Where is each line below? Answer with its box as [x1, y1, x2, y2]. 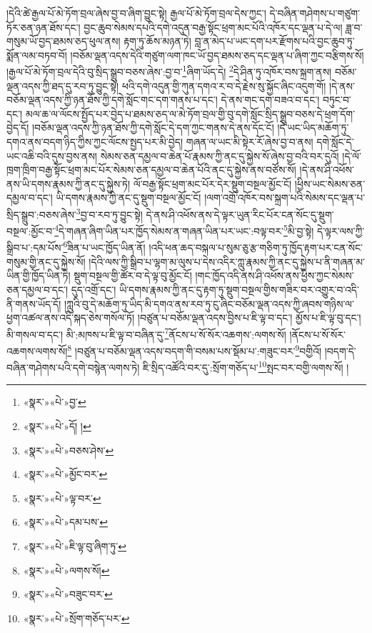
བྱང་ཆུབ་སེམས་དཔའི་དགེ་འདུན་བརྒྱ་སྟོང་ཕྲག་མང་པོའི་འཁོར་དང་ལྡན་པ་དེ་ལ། [84, 19, 343, 34]
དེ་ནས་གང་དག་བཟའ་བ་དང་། [221, 92, 320, 107]
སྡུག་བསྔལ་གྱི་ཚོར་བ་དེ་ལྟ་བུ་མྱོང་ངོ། [74, 268, 192, 283]
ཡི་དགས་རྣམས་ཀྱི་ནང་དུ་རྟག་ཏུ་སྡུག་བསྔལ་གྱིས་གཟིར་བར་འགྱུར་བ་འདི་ [119, 281, 359, 296]
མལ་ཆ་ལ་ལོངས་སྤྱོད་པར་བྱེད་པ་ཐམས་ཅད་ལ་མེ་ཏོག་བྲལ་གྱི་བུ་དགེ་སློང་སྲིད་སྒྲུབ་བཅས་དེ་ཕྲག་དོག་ [25, 106, 356, 121]
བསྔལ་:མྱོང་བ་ [6, 223, 55, 238]
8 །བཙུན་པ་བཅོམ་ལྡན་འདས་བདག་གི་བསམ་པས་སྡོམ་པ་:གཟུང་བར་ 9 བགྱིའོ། [67, 341, 322, 358]
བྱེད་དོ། [6, 120, 29, 135]
